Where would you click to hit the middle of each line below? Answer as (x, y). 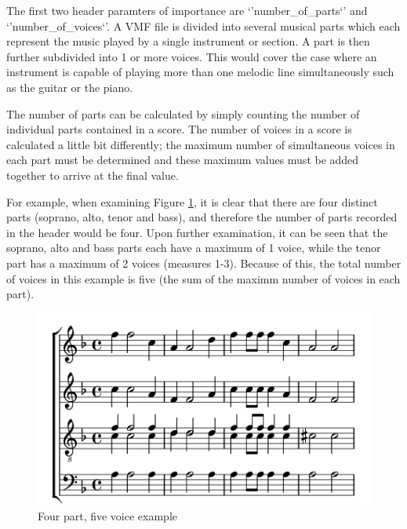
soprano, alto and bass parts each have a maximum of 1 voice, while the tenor (194, 248)
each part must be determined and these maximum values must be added (183, 160)
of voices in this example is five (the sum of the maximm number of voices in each (203, 278)
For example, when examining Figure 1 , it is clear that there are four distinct (192, 201)
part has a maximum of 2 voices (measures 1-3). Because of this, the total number (204, 263)
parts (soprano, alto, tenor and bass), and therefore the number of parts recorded (202, 217)
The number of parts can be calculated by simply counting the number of (183, 113)
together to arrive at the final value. (93, 175)
